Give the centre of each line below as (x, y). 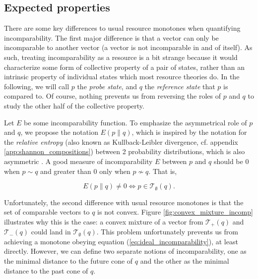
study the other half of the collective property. (74, 105)
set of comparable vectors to (47, 212)
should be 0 (231, 161)
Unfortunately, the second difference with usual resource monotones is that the (124, 202)
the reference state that (180, 86)
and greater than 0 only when (85, 171)
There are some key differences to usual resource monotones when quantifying (122, 28)
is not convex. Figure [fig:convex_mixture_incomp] (175, 212)
